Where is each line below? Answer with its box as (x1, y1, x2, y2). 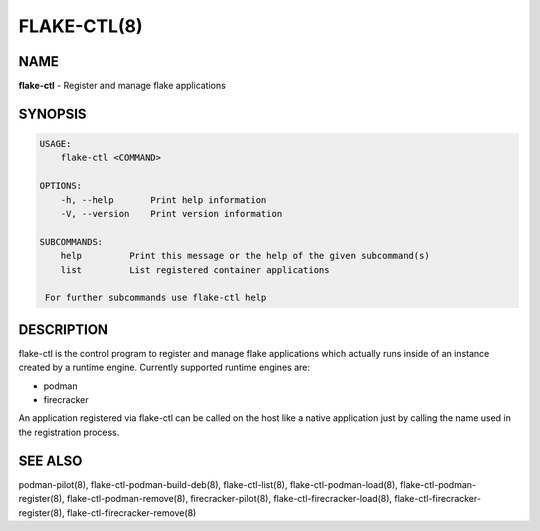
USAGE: (39, 138, 72, 150)
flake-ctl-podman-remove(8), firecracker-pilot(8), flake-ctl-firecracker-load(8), (66, 493, 393, 505)
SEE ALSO (18, 452, 83, 469)
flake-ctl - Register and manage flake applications (18, 80, 227, 92)
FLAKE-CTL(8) (18, 15, 143, 37)
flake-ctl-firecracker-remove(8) (66, 506, 197, 519)
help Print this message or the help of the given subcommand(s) (60, 250, 430, 262)
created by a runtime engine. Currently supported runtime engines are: (18, 361, 310, 374)
